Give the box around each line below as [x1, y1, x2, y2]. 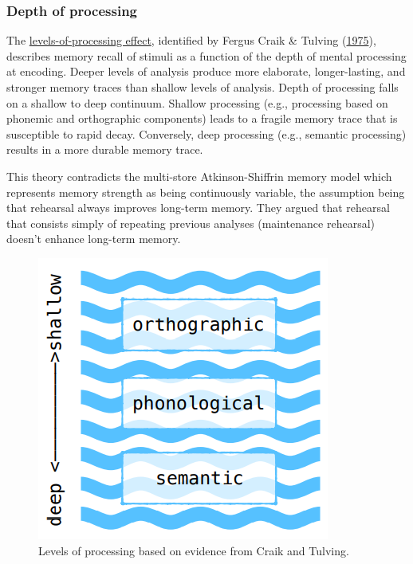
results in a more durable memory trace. [6, 141, 203, 158]
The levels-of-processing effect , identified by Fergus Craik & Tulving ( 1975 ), [6, 32, 376, 49]
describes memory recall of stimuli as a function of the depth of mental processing [6, 47, 407, 64]
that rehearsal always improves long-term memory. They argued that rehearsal [6, 199, 390, 216]
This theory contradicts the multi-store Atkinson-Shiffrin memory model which [6, 167, 392, 184]
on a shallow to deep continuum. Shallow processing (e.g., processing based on [6, 94, 388, 111]
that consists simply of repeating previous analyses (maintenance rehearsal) [6, 214, 375, 231]
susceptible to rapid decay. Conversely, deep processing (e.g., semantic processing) [6, 125, 407, 142]
